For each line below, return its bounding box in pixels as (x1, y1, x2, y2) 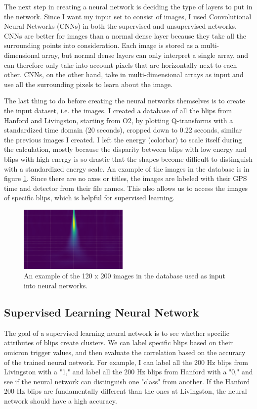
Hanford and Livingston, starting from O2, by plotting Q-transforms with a (4, 115, 233, 125)
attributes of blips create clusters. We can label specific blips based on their (4, 337, 233, 348)
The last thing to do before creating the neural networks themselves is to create (4, 95, 245, 106)
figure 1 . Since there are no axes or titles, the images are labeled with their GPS (4, 173, 247, 183)
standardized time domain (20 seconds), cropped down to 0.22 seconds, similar (4, 125, 242, 135)
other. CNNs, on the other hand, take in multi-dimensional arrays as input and (4, 69, 244, 80)
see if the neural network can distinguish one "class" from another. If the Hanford (4, 376, 250, 386)
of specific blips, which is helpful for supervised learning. (4, 192, 175, 203)
